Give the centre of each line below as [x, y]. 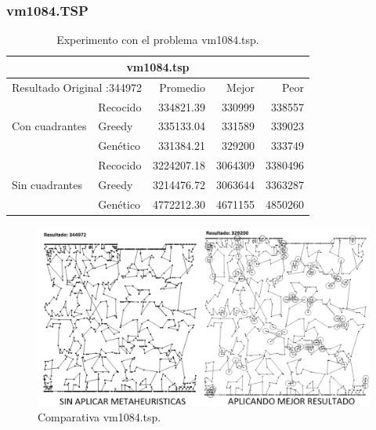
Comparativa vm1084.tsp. [99, 416]
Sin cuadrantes [47, 184]
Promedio [182, 87]
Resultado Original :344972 [77, 87]
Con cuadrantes [49, 126]
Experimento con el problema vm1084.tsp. [158, 40]
